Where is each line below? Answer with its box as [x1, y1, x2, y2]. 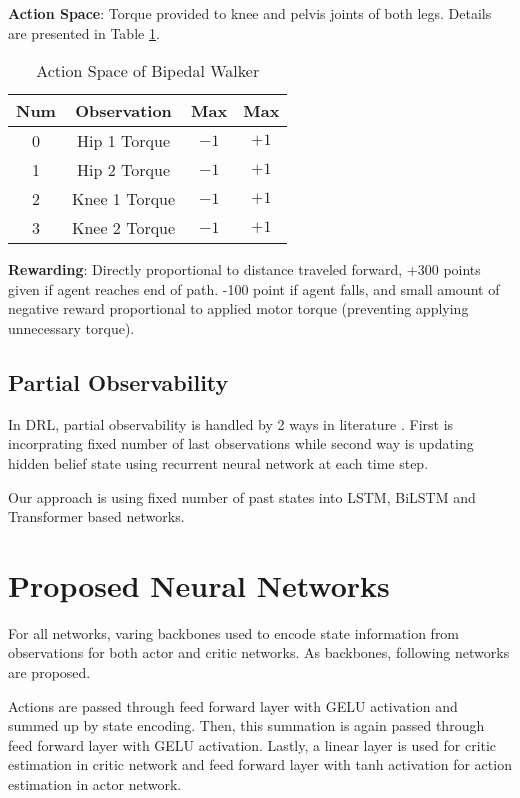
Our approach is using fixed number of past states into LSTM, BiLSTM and [8, 486, 476, 507]
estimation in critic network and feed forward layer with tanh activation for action [8, 754, 512, 775]
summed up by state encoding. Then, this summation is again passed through [8, 715, 485, 736]
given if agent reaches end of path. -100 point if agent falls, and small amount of [8, 278, 500, 299]
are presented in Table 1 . [8, 22, 160, 43]
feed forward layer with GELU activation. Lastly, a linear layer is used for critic [8, 734, 497, 755]
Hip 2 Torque [77, 158, 170, 182]
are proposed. [8, 662, 91, 683]
